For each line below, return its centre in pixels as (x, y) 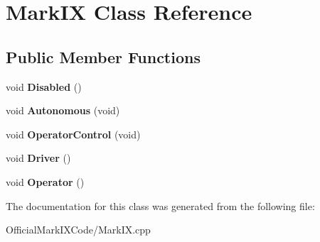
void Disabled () (44, 86)
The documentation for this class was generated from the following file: (160, 205)
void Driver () (38, 158)
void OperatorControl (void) (73, 134)
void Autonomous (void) (63, 110)
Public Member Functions (103, 56)
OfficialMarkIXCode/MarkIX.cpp (78, 230)
